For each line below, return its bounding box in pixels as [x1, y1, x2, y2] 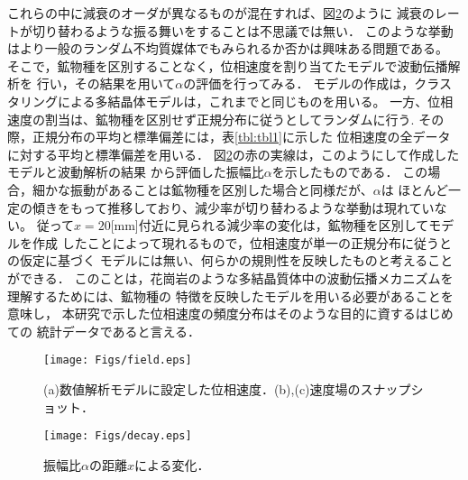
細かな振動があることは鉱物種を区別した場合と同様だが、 [32, 180, 373, 198]
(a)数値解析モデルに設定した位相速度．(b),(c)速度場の [43, 379, 361, 398]
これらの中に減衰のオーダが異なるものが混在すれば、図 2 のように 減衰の [7, 4, 435, 22]
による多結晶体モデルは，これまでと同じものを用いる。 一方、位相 [57, 91, 454, 110]
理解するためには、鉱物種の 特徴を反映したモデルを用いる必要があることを [7, 286, 454, 305]
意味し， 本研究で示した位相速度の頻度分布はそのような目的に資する [7, 304, 416, 323]
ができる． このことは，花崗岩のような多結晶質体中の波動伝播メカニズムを [7, 268, 454, 287]
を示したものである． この [271, 162, 428, 181]
